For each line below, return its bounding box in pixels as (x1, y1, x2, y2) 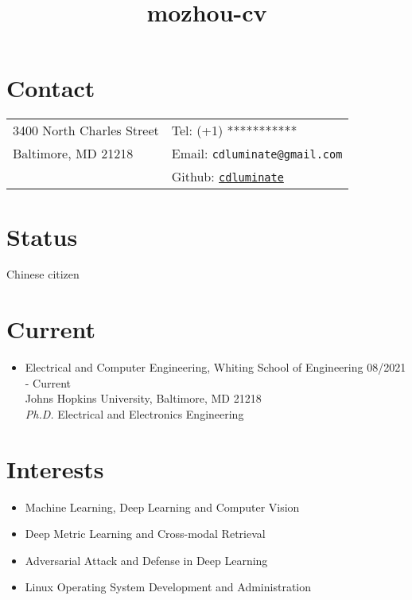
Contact (6, 72, 95, 104)
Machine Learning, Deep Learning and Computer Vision (25, 498, 300, 515)
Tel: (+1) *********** (171, 121, 297, 140)
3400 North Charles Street (13, 121, 159, 140)
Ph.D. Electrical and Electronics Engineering (25, 405, 244, 422)
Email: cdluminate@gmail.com (171, 144, 343, 163)
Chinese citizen (6, 266, 80, 282)
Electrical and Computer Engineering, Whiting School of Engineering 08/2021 (25, 359, 406, 376)
